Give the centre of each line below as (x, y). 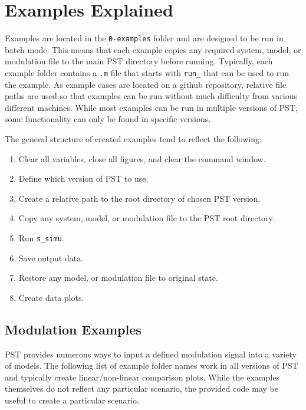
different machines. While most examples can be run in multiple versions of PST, (151, 107)
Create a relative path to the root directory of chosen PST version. (139, 198)
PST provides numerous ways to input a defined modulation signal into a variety (151, 354)
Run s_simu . (41, 237)
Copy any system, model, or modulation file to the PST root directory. (147, 218)
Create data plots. (51, 297)
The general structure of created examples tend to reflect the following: (133, 139)
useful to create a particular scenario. (72, 400)
